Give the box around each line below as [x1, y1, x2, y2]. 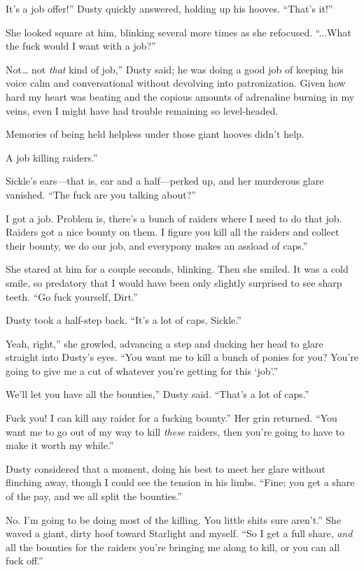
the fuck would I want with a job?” [6, 38, 156, 53]
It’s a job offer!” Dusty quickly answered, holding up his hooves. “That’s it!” [6, 1, 333, 15]
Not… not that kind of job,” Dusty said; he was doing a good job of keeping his [6, 62, 344, 76]
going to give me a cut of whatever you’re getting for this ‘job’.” [6, 363, 279, 378]
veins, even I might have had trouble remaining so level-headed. [6, 103, 279, 117]
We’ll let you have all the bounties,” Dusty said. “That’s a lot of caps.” [6, 387, 309, 401]
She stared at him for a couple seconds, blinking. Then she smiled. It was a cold [6, 262, 349, 276]
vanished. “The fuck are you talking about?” [6, 187, 196, 201]
